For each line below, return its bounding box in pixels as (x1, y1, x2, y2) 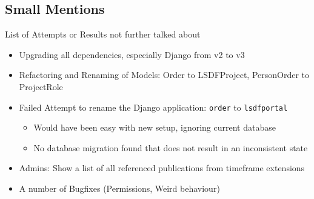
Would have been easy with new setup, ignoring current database (33, 121, 276, 134)
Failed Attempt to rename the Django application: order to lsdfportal (19, 100, 288, 113)
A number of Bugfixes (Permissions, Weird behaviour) (19, 182, 220, 195)
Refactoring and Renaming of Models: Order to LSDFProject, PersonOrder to (19, 68, 310, 81)
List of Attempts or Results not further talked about (5, 28, 201, 41)
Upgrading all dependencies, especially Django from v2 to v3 (19, 48, 245, 60)
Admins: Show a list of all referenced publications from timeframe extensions (19, 161, 305, 174)
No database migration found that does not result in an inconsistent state (33, 141, 308, 154)
